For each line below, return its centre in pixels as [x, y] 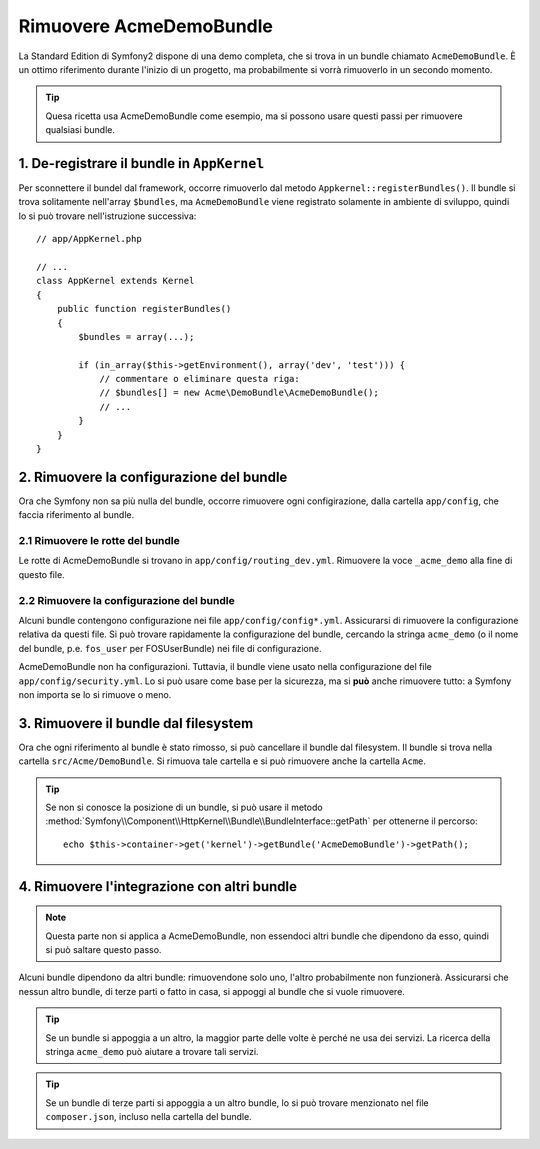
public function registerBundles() [144, 309]
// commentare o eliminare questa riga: [199, 379]
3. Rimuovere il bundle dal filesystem [136, 723]
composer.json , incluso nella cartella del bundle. [148, 1117]
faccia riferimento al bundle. [76, 515]
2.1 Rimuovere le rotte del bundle [99, 541]
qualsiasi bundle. [80, 130]
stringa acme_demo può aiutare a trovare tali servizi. [152, 1051]
